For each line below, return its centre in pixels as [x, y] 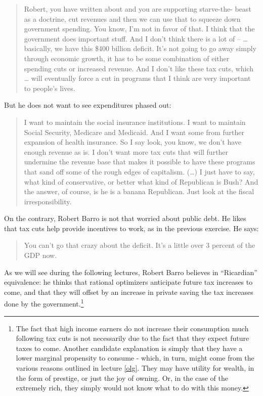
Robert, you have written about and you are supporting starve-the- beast [138, 9]
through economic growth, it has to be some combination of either [127, 58]
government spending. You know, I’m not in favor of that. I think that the [139, 29]
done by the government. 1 [44, 303]
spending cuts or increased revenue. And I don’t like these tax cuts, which [139, 68]
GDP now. [40, 255]
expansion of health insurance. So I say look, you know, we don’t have [133, 142]
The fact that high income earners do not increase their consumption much [132, 328]
